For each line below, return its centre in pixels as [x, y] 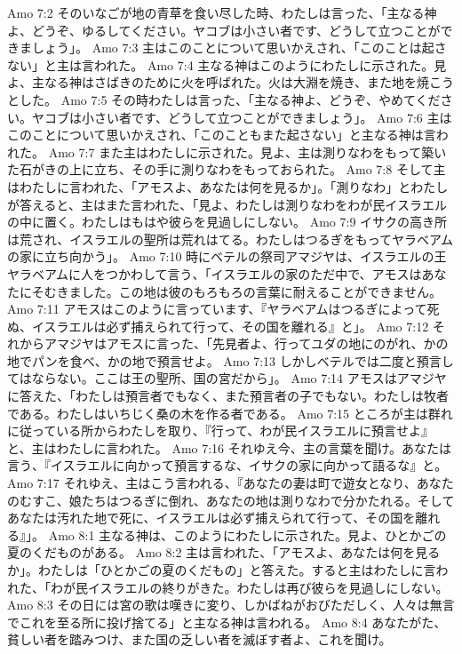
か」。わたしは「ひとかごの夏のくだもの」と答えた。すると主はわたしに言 [222, 570]
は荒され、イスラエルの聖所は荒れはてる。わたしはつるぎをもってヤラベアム [231, 239]
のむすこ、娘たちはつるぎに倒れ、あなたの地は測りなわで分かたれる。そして [231, 500]
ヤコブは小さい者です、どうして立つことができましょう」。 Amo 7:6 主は [242, 117]
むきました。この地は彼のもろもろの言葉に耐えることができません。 [243, 291]
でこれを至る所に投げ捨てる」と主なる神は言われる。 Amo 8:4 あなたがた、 [227, 622]
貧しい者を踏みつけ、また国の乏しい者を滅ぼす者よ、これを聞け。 [199, 639]
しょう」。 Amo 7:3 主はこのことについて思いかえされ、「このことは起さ [239, 48]
